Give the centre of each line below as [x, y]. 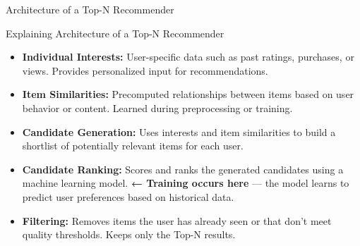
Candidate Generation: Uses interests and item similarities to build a [179, 131]
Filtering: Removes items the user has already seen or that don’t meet [177, 220]
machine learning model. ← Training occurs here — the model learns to [186, 183]
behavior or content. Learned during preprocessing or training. [157, 107]
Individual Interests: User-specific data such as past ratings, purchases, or [188, 57]
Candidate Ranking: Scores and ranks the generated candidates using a [183, 169]
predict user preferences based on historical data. [128, 196]
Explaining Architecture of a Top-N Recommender [115, 33]
